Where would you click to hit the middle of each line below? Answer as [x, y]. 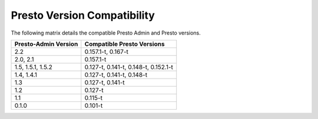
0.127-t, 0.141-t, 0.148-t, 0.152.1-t [129, 67]
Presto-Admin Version [46, 44]
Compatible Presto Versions [125, 44]
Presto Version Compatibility [83, 15]
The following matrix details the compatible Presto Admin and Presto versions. [106, 33]
